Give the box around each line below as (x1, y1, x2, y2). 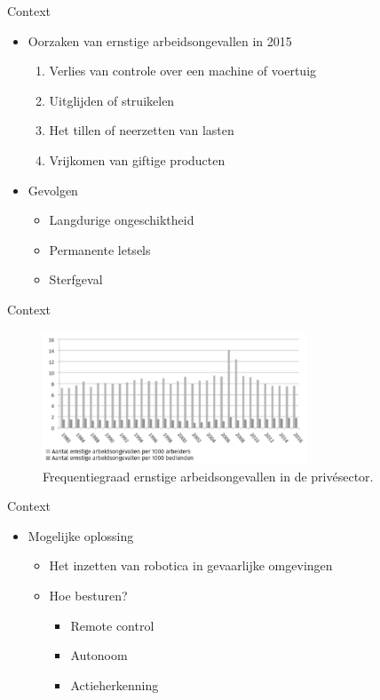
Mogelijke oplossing (28, 526, 134, 545)
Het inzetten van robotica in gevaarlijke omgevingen (49, 556, 333, 575)
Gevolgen (28, 180, 78, 199)
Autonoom (70, 646, 128, 664)
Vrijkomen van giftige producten (49, 150, 226, 169)
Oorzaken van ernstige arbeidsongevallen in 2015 (28, 31, 292, 50)
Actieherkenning (70, 675, 159, 694)
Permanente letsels (49, 240, 151, 259)
